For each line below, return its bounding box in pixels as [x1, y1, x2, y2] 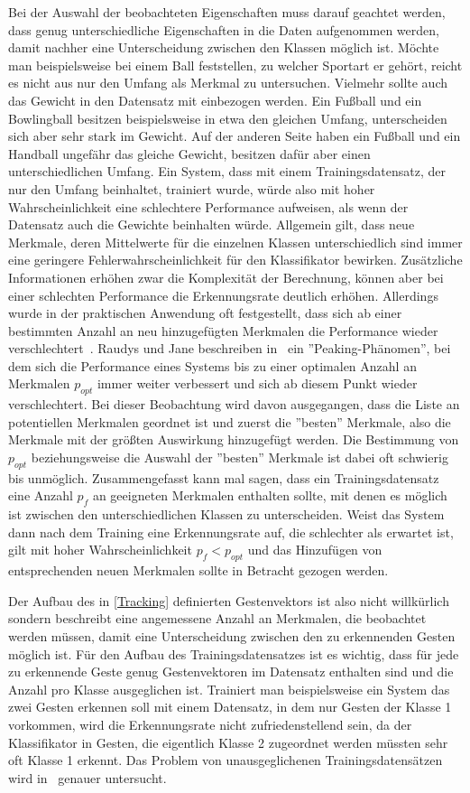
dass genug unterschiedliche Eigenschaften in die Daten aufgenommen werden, [8, 20, 439, 39]
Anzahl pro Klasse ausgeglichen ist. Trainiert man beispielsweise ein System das [8, 679, 450, 698]
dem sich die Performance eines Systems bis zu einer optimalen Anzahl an [8, 356, 417, 375]
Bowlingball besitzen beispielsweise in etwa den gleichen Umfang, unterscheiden [8, 108, 447, 127]
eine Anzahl [8, 486, 73, 505]
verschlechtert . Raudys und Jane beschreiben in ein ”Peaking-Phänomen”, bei [8, 339, 451, 358]
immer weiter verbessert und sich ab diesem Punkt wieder [97, 374, 418, 393]
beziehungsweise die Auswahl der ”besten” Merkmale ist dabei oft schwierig [31, 448, 448, 467]
